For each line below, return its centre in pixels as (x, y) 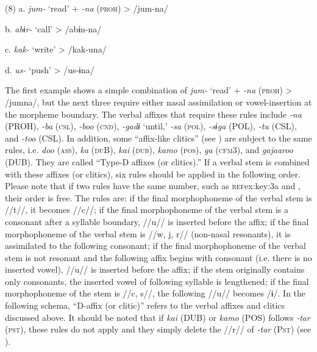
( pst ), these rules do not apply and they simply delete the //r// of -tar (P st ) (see (158, 329)
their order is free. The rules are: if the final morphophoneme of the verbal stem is (158, 197)
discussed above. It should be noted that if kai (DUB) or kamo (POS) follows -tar (158, 317)
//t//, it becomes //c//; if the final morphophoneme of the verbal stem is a (147, 210)
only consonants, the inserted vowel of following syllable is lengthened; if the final (157, 281)
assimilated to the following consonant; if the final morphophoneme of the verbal (155, 246)
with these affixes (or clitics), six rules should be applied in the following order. (153, 174)
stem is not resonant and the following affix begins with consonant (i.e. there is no (158, 257)
